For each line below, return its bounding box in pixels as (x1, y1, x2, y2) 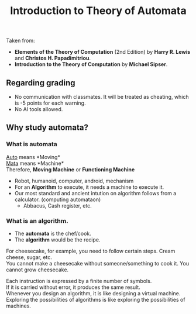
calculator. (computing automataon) (14, 196, 101, 203)
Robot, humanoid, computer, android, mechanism (14, 177, 134, 184)
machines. (6, 302, 31, 309)
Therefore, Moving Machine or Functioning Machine (6, 165, 135, 173)
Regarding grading (6, 78, 75, 88)
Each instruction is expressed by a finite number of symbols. (6, 277, 152, 284)
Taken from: (6, 37, 35, 44)
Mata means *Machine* (6, 160, 64, 167)
